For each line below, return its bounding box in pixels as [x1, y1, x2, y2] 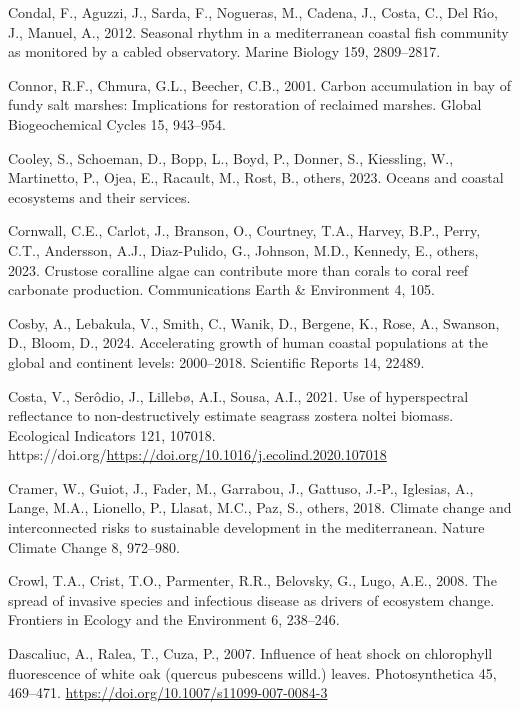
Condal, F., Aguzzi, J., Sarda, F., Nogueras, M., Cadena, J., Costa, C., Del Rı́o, [8, 2, 498, 22]
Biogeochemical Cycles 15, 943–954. [8, 113, 227, 134]
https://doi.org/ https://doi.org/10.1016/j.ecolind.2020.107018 [8, 444, 387, 465]
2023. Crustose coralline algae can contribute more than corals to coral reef [8, 259, 469, 280]
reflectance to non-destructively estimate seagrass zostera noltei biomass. [8, 405, 454, 426]
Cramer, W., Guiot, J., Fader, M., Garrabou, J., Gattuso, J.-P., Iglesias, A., [8, 477, 474, 498]
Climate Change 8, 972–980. [8, 536, 180, 557]
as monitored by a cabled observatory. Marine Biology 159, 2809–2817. [8, 41, 441, 62]
